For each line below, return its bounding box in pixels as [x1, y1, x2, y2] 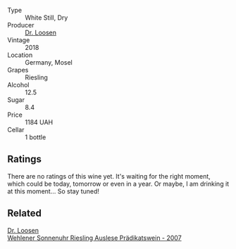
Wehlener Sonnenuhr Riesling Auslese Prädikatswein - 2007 [7, 234, 182, 242]
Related [7, 207, 42, 219]
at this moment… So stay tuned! [7, 186, 100, 196]
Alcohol [7, 81, 30, 89]
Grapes [7, 66, 29, 74]
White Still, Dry [25, 13, 68, 22]
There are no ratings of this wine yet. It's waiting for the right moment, [7, 172, 211, 180]
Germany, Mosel [25, 58, 73, 66]
